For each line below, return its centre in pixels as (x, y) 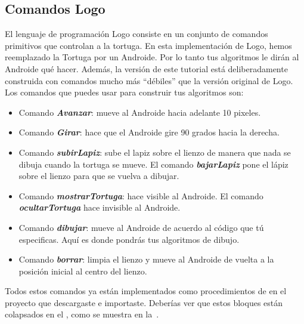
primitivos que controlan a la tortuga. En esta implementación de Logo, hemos (148, 45)
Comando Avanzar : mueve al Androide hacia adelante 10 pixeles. (140, 112)
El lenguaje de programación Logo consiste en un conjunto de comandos (137, 34)
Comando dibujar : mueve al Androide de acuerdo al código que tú (141, 227)
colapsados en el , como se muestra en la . (82, 314)
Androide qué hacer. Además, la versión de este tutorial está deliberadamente (146, 68)
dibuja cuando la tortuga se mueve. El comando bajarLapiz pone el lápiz (153, 164)
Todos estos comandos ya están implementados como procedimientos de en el (146, 291)
